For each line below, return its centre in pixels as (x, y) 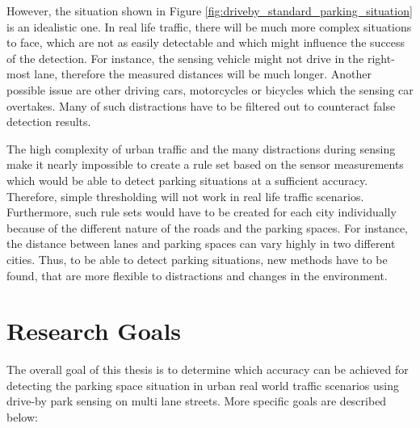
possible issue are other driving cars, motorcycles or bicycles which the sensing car (210, 89)
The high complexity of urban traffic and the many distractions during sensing (201, 148)
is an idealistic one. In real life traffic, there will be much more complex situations (209, 26)
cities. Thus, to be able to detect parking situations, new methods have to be (197, 259)
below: (22, 417)
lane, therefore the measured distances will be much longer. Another (203, 74)
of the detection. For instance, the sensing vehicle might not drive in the (185, 58)
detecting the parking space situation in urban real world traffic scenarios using (203, 385)
